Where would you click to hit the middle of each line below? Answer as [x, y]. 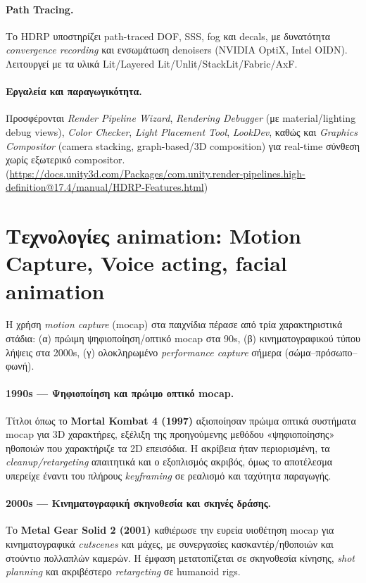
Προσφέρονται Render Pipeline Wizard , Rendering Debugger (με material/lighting [181, 118]
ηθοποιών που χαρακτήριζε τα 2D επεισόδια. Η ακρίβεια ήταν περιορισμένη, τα [168, 447]
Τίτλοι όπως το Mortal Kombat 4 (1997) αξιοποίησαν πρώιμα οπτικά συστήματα [181, 420]
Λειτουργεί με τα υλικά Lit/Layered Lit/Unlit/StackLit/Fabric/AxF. [152, 63]
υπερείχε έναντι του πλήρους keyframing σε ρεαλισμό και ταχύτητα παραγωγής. [169, 475]
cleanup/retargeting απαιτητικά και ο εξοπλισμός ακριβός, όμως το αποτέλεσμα [169, 462]
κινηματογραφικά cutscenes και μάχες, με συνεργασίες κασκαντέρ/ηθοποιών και [170, 543]
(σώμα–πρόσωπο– [321, 352]
